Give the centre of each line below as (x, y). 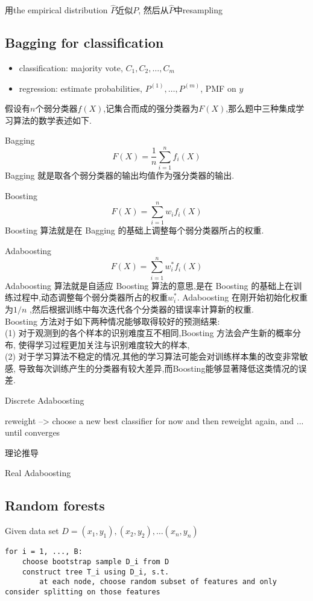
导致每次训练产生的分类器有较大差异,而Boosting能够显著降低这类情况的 (158, 368)
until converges (33, 432)
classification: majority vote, (71, 68)
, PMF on (218, 88)
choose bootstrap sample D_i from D (96, 561)
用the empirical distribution (56, 10)
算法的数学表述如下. (52, 120)
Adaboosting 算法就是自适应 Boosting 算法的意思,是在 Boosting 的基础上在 (149, 285)
